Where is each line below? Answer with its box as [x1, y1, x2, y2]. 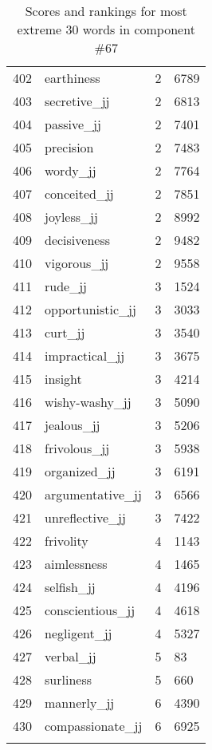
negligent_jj [45, 624, 112, 642]
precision [45, 138, 94, 156]
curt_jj [45, 323, 85, 341]
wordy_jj [45, 161, 96, 180]
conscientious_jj [45, 601, 135, 619]
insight [45, 369, 82, 388]
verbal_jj [45, 647, 96, 665]
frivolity [45, 531, 88, 550]
